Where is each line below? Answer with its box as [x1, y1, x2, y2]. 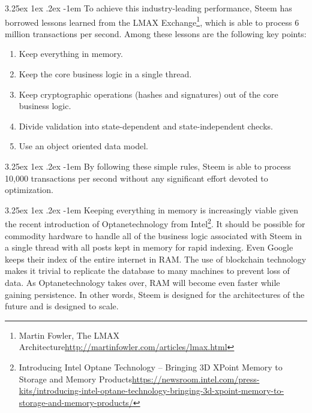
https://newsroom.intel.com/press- [132, 372, 260, 385]
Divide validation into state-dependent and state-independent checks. [19, 119, 273, 132]
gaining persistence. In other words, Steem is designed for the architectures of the [5, 288, 305, 300]
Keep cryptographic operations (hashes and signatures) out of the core [19, 88, 278, 100]
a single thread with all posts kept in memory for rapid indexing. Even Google [5, 241, 293, 254]
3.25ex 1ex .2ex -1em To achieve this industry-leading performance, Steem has [5, 2, 292, 14]
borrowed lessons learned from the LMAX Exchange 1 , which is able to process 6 [5, 14, 299, 28]
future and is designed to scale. [5, 300, 119, 312]
